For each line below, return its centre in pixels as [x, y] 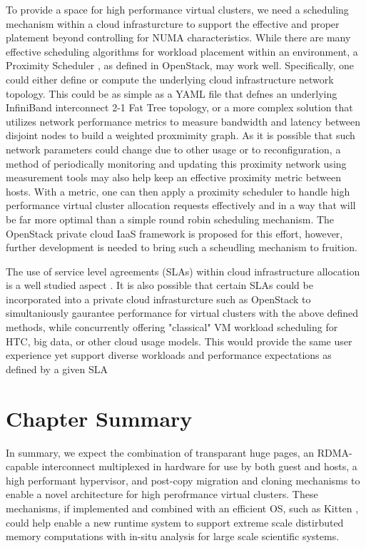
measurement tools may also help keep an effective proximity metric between [174, 177]
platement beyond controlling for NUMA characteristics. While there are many [178, 37]
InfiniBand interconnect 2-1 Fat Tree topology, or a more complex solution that [179, 107]
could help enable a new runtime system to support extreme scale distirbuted [175, 522]
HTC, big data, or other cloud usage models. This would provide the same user [179, 341]
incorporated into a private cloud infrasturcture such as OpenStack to [158, 299]
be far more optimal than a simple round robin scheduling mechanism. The [170, 219]
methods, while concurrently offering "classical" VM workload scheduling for [172, 327]
